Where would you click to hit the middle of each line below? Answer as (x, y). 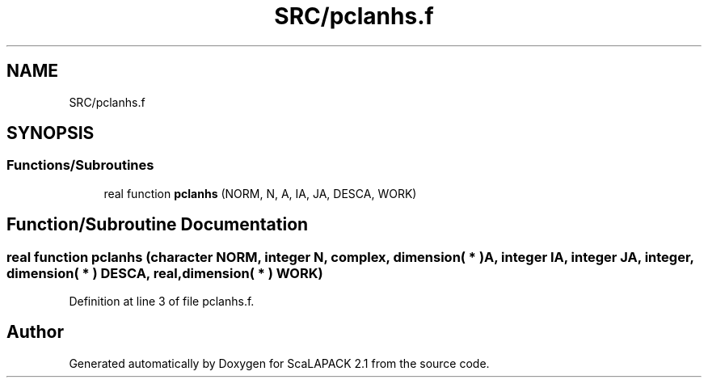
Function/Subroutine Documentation (158, 225)
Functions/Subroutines (80, 165)
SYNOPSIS (51, 133)
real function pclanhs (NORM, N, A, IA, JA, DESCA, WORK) (260, 193)
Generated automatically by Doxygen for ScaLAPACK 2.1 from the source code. (279, 363)
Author (35, 332)
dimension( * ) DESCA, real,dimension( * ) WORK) (165, 273)
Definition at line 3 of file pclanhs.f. (162, 302)
